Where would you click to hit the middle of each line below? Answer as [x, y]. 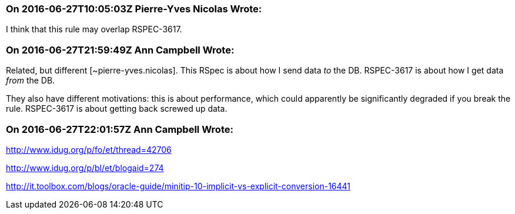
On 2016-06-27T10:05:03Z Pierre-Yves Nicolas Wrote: [134, 9]
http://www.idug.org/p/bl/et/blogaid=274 [85, 168]
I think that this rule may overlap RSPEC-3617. [94, 29]
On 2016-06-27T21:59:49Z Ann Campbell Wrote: [120, 50]
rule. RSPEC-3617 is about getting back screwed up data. [117, 109]
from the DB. [31, 81]
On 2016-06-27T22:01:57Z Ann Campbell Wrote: [120, 129]
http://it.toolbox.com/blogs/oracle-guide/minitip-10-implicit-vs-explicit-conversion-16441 [178, 186]
